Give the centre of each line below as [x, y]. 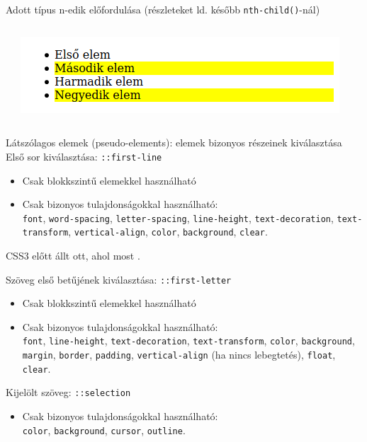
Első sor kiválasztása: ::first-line [84, 156]
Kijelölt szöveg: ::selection [68, 392]
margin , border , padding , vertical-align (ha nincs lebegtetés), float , [179, 355]
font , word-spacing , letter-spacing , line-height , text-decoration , [178, 217]
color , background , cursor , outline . [104, 430]
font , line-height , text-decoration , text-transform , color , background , [188, 341]
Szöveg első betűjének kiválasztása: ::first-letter [119, 279]
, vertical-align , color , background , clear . [168, 232]
